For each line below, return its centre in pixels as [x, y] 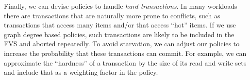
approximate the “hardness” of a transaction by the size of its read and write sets [125, 62]
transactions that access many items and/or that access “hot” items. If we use [120, 25]
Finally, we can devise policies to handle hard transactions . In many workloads [121, 6]
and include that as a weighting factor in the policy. [81, 72]
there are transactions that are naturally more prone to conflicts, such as [112, 15]
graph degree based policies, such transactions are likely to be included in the [119, 34]
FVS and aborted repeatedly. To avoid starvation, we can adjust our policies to [122, 44]
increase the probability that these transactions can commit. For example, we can [125, 53]
